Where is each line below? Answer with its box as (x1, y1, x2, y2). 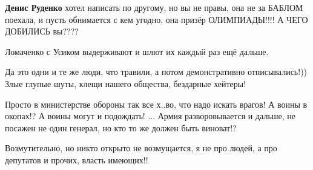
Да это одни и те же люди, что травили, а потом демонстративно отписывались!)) (5, 65, 308, 78)
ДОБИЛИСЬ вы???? (5, 25, 79, 38)
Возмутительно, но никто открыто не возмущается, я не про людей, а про (5, 142, 277, 154)
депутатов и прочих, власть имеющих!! (5, 153, 148, 166)
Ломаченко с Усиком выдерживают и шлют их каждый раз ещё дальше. (5, 45, 269, 57)
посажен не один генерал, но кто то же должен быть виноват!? (5, 121, 237, 134)
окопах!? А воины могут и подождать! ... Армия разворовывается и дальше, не (5, 110, 296, 122)
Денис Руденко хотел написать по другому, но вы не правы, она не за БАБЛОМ (5, 1, 303, 13)
